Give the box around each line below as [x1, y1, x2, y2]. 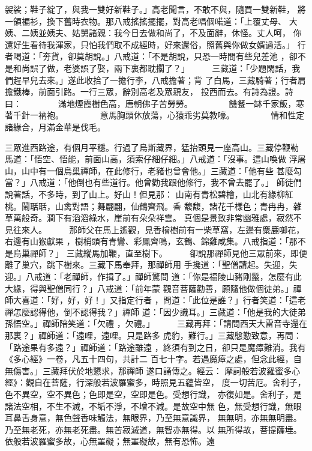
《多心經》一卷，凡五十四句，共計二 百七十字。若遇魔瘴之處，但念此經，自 [5, 353, 302, 365]
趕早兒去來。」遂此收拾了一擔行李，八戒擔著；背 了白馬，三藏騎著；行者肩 [13, 73, 306, 86]
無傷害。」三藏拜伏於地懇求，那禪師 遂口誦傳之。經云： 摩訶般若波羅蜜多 [5, 364, 292, 377]
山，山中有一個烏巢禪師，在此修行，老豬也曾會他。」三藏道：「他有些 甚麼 [5, 164, 293, 177]
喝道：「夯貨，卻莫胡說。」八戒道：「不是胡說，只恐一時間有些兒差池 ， [13, 50, 289, 62]
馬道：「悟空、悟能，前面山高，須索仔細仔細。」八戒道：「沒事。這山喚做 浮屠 [5, 153, 306, 165]
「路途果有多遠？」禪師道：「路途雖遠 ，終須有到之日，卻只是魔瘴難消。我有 [5, 341, 306, 353]
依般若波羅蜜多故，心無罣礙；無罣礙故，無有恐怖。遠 [5, 435, 215, 447]
